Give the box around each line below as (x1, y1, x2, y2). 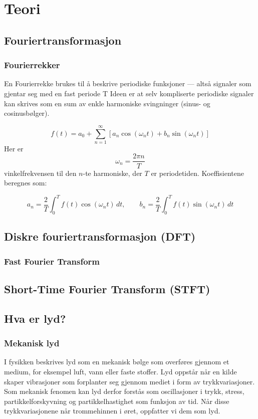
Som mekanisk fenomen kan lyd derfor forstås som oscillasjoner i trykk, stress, (4, 386, 244, 396)
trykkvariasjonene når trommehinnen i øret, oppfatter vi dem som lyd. (4, 405, 220, 416)
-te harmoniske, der (83, 167, 142, 178)
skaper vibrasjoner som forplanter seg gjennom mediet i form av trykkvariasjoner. (4, 376, 255, 386)
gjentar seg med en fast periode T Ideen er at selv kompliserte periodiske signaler (4, 88, 254, 98)
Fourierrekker (4, 59, 60, 71)
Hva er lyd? (4, 310, 66, 326)
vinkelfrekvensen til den (4, 167, 77, 178)
